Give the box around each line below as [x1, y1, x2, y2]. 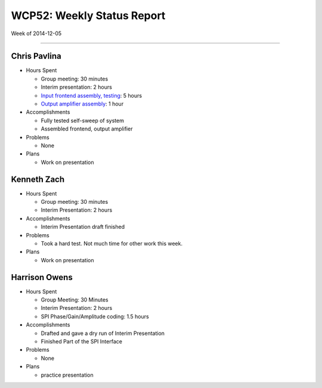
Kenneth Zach [11, 174, 65, 184]
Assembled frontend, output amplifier [41, 125, 133, 132]
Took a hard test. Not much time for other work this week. [41, 240, 183, 247]
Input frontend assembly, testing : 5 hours [41, 92, 143, 99]
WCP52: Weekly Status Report [11, 9, 166, 22]
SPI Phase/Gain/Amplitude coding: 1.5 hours [41, 313, 149, 320]
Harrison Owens [11, 272, 73, 283]
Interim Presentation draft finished [41, 224, 125, 231]
